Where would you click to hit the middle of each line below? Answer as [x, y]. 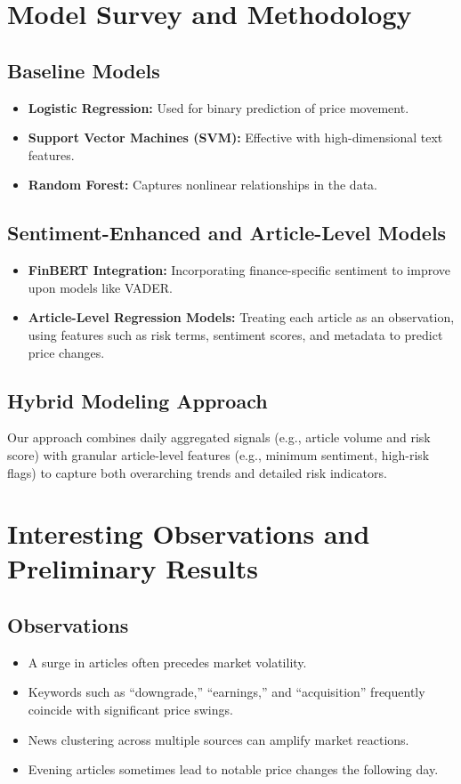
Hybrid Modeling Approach [137, 400]
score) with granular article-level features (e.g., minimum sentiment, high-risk [218, 454]
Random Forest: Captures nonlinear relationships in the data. [202, 185]
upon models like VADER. [100, 287]
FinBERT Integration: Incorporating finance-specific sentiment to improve [239, 270]
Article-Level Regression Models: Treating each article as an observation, [241, 317]
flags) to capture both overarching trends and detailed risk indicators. [197, 472]
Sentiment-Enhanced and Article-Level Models [227, 233]
